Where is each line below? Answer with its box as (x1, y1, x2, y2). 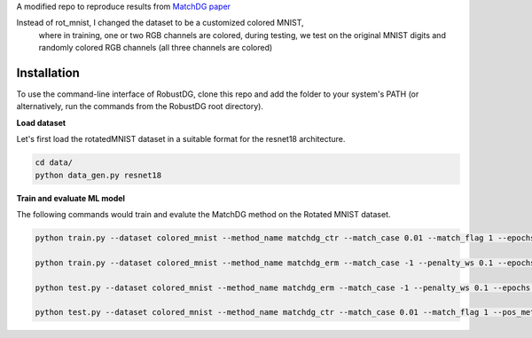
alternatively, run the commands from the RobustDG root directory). (16, 101, 263, 112)
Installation (16, 65, 80, 80)
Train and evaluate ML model (16, 193, 126, 203)
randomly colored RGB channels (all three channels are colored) (38, 43, 273, 53)
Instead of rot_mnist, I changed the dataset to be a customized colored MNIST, (16, 18, 305, 28)
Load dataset (16, 117, 66, 128)
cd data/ (35, 158, 74, 168)
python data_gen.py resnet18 (35, 169, 162, 180)
